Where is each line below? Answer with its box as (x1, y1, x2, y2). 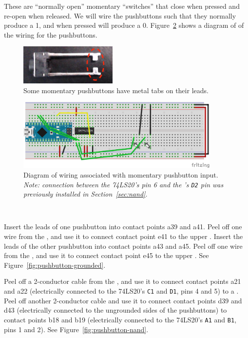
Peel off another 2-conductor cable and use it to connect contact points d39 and (4, 295, 242, 305)
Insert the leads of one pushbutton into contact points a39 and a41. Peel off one (4, 221, 242, 232)
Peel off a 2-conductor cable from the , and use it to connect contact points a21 (4, 276, 241, 286)
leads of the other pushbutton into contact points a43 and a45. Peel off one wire (4, 240, 243, 251)
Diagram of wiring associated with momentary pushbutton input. (23, 170, 218, 179)
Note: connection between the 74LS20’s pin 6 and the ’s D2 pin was (23, 179, 224, 189)
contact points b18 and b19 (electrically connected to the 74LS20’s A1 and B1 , (4, 314, 237, 324)
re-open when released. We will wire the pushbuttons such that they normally (4, 10, 236, 20)
